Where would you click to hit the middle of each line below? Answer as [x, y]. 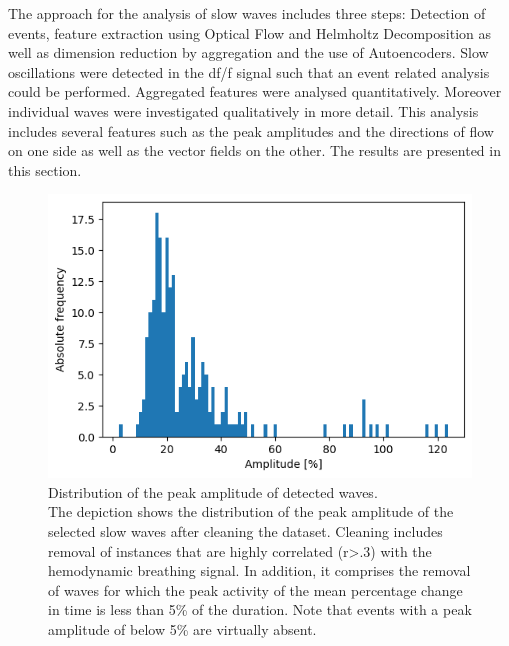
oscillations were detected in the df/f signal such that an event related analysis [249, 71]
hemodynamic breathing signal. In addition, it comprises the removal [259, 570]
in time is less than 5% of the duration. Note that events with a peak [260, 609]
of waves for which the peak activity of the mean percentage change [255, 589]
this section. [45, 169]
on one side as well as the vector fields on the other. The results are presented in [254, 150]
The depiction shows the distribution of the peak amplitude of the [251, 511]
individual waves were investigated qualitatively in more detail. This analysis [243, 110]
